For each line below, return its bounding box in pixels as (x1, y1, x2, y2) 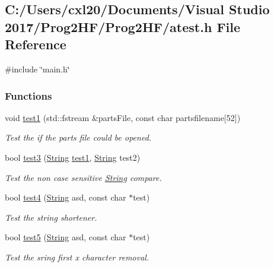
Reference (5, 35, 66, 53)
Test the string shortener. (5, 211, 97, 223)
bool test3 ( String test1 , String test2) (5, 151, 141, 163)
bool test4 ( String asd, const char (5, 191, 126, 204)
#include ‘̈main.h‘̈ (5, 62, 70, 75)
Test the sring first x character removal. (5, 250, 149, 263)
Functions (5, 88, 52, 103)
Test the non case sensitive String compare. (5, 171, 162, 183)
